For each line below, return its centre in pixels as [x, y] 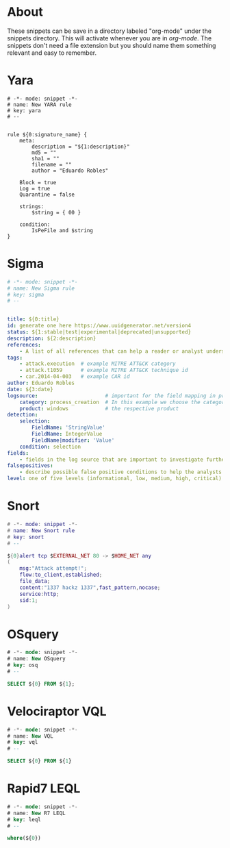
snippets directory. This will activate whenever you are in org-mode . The [110, 38]
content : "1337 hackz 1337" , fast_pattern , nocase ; [90, 587]
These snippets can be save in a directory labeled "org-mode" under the [110, 31]
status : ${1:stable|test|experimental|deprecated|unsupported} [99, 332]
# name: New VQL [30, 736]
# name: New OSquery [37, 659]
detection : [23, 415]
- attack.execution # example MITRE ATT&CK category [98, 364]
